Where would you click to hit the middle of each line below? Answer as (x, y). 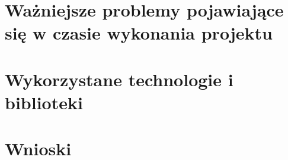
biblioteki (44, 102)
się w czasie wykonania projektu (139, 33)
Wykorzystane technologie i (119, 79)
